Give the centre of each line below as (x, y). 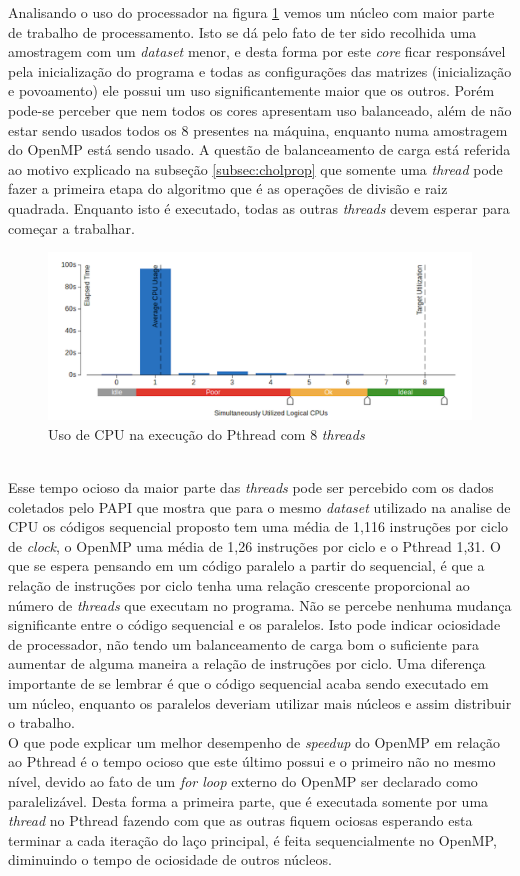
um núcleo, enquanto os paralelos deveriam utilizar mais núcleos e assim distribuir (260, 702)
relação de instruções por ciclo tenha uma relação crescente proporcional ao (239, 584)
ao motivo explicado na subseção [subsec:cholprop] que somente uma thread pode (255, 168)
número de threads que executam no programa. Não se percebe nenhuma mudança (260, 604)
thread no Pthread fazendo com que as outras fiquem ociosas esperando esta (240, 820)
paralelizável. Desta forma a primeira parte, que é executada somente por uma (248, 800)
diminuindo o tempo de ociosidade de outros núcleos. (170, 859)
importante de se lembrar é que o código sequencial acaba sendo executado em (248, 682)
